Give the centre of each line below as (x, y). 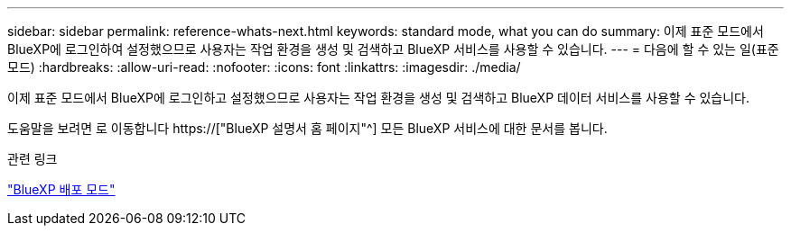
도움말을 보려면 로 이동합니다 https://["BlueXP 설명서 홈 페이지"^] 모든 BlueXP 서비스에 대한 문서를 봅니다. (307, 128)
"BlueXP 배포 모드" (61, 189)
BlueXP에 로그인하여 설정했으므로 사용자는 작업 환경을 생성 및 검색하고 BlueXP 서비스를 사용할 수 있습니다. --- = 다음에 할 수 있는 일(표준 (393, 49)
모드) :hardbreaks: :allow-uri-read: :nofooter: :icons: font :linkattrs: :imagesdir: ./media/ (264, 67)
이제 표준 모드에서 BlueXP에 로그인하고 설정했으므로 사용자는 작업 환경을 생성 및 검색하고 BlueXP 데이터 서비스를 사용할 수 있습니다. (379, 98)
